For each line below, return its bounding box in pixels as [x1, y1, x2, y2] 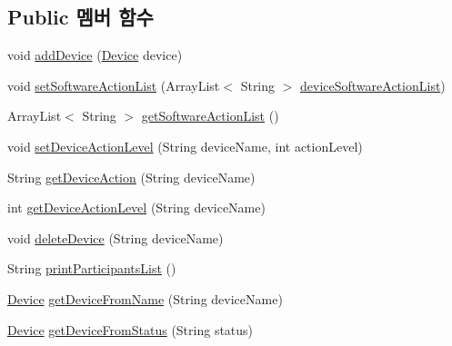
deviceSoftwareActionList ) [300, 75, 446, 94]
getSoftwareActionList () [141, 106, 279, 125]
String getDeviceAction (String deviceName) [7, 167, 256, 186]
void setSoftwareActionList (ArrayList [7, 75, 220, 94]
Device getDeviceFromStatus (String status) [7, 320, 254, 339]
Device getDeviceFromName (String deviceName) [7, 289, 283, 308]
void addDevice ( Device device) [7, 45, 183, 64]
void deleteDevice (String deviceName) [7, 228, 224, 247]
